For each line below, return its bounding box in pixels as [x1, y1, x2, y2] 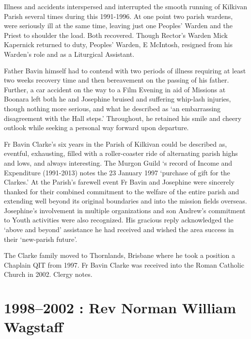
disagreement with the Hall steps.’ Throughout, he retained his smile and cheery [4, 113, 242, 123]
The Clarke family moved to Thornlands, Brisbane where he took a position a [4, 250, 235, 260]
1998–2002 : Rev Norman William [4, 298, 236, 318]
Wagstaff [4, 317, 63, 337]
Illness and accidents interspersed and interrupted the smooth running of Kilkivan [4, 1, 247, 11]
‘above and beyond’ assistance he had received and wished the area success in [4, 224, 234, 235]
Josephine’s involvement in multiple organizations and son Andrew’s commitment [4, 205, 246, 215]
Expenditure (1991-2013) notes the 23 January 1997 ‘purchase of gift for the [4, 167, 230, 177]
